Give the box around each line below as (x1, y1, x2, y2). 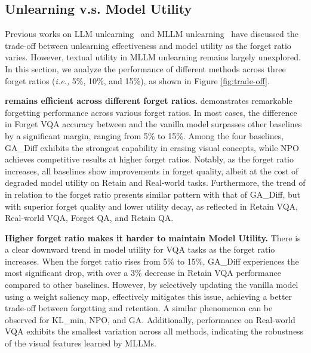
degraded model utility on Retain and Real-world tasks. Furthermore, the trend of (5, 176, 306, 189)
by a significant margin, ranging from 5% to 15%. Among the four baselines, (5, 129, 284, 142)
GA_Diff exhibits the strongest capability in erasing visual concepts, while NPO (5, 141, 299, 154)
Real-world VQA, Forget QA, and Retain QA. (5, 211, 174, 224)
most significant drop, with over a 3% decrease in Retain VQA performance (5, 266, 281, 279)
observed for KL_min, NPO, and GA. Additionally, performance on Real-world (5, 313, 295, 326)
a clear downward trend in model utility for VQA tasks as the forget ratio (5, 243, 275, 256)
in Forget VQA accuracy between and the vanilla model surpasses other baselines (5, 118, 302, 130)
